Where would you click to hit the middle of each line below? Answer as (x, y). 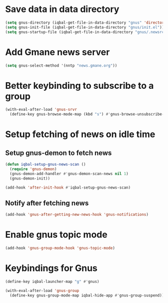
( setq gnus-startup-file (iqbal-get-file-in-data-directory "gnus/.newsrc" (86, 32)
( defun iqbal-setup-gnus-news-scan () (45, 165)
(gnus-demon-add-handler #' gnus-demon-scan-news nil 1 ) (69, 174)
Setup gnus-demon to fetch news (58, 153)
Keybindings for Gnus (51, 268)
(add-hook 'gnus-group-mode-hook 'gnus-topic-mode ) (60, 248)
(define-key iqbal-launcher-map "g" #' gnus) (52, 281)
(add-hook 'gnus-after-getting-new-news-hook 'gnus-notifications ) (77, 215)
